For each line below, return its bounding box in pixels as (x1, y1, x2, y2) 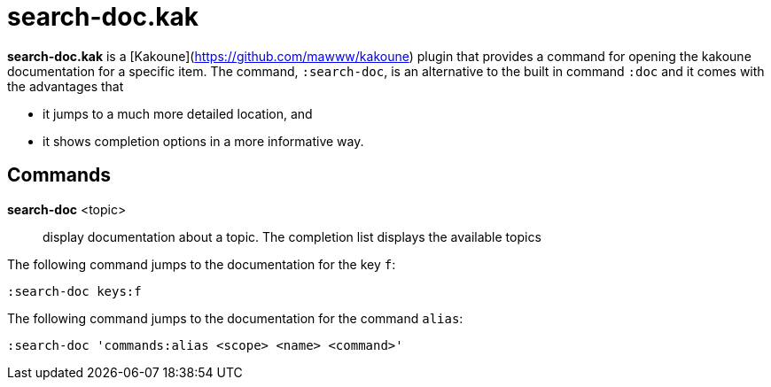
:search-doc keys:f (7, 283, 142, 298)
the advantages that (7, 78, 124, 94)
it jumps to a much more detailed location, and (43, 105, 313, 121)
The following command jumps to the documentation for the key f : (7, 256, 396, 272)
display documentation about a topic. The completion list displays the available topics (43, 228, 541, 244)
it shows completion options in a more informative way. (43, 133, 364, 149)
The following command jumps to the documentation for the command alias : (7, 310, 463, 326)
